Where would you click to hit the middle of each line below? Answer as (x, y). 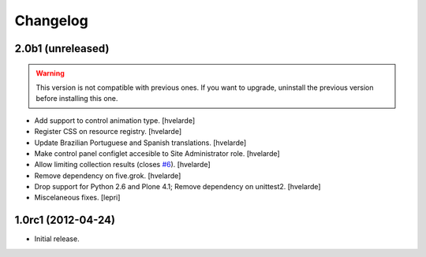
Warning (50, 73)
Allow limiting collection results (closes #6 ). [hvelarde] (122, 165)
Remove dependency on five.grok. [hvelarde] (108, 175)
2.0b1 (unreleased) (62, 48)
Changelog (51, 20)
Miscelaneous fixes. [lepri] (77, 198)
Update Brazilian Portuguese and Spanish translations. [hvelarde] (140, 143)
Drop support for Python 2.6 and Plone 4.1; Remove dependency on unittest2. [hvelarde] (177, 187)
